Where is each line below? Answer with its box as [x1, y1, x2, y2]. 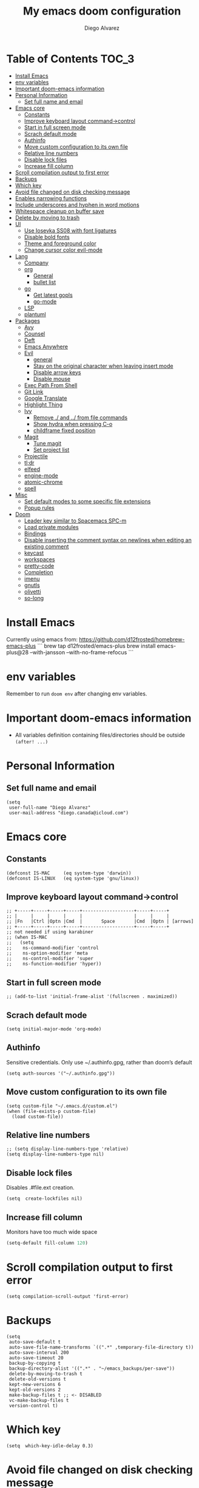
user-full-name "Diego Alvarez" [8, 804, 91, 811]
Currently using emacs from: [6, 635, 78, 643]
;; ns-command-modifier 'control [6, 945, 99, 951]
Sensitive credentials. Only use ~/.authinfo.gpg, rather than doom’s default [6, 1058, 192, 1066]
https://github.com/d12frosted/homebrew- [78, 635, 185, 643]
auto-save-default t [8, 1339, 61, 1345]
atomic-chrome [24, 478, 63, 485]
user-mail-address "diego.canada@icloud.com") [8, 810, 129, 816]
